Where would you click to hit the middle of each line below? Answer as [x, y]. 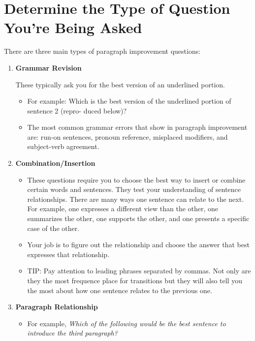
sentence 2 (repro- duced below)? [77, 110]
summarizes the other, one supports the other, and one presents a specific [138, 218]
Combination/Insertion [55, 163]
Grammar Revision [48, 67]
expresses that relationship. [68, 254]
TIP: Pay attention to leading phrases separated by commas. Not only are [139, 271]
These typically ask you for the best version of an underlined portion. [120, 84]
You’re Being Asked [73, 27]
